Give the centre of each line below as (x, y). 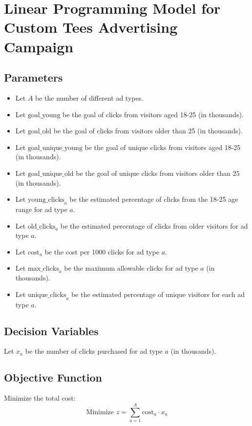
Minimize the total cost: (40, 398)
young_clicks (46, 200)
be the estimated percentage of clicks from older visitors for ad (154, 225)
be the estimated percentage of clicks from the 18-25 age (154, 199)
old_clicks (42, 226)
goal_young (44, 115)
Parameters (33, 77)
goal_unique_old (51, 174)
